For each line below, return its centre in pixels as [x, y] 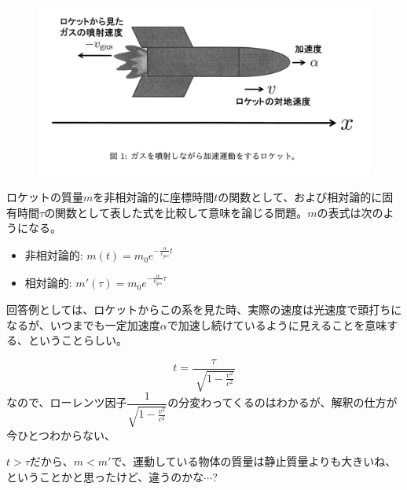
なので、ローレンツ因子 [67, 402]
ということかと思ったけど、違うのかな [105, 476]
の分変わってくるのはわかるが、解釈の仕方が [282, 402]
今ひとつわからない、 [61, 435]
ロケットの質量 [45, 197]
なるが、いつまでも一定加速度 [83, 324]
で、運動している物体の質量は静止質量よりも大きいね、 [254, 461]
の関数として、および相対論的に [300, 197]
